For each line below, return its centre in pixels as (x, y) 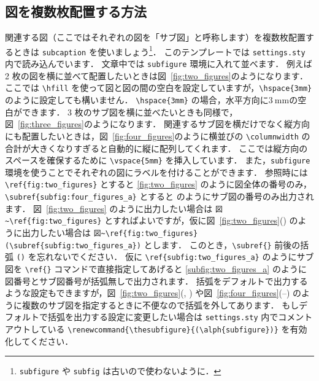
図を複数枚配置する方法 (76, 11)
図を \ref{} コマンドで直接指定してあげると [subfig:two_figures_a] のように (156, 268)
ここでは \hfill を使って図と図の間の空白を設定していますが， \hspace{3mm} (159, 88)
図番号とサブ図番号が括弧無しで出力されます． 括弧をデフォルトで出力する (156, 281)
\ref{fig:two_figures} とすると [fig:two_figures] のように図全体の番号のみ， (158, 184)
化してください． (39, 341)
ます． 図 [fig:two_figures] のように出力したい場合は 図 (114, 208)
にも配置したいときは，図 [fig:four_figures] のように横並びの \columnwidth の (158, 136)
